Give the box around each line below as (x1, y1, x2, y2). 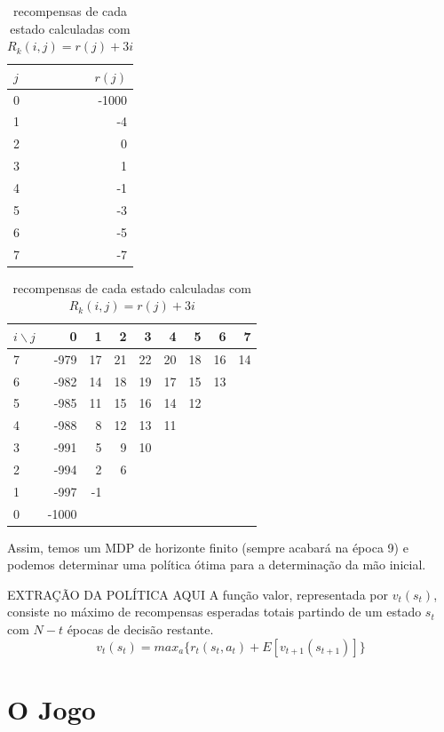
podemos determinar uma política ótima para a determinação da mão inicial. (7, 555, 426, 574)
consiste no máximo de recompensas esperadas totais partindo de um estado (7, 602, 422, 621)
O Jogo (7, 690, 96, 727)
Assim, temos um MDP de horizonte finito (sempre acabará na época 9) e (7, 537, 408, 556)
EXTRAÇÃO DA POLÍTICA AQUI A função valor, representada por (7, 585, 388, 603)
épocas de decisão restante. (67, 620, 214, 639)
